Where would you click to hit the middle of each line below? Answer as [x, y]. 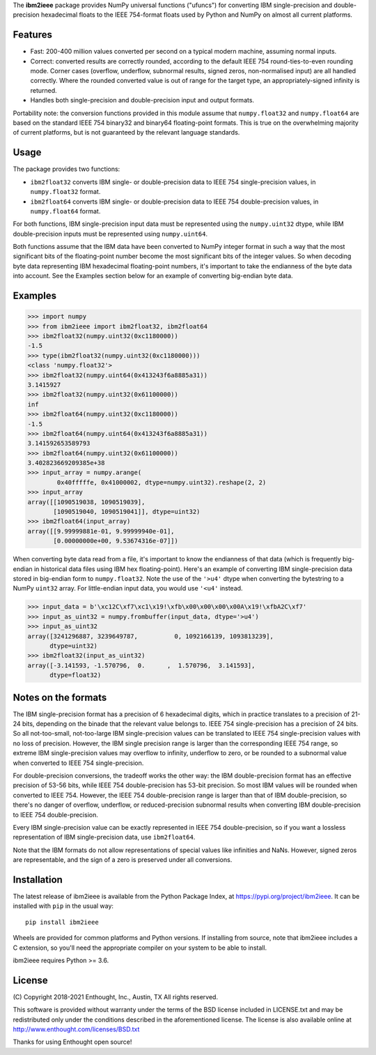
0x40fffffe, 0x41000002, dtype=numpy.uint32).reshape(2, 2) [162, 482]
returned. [44, 90]
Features [32, 35]
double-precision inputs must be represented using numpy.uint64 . [110, 234]
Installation [38, 880]
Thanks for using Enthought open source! [72, 1042]
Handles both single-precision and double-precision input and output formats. [142, 100]
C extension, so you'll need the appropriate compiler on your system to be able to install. [140, 948]
